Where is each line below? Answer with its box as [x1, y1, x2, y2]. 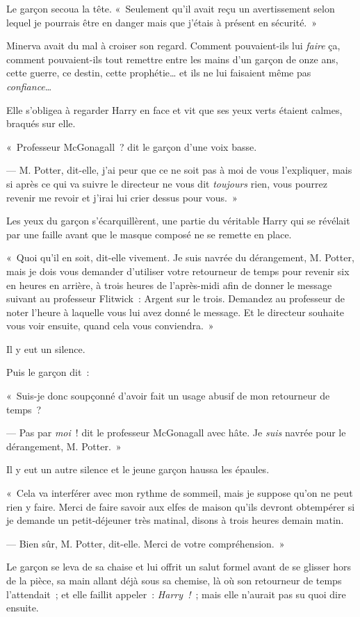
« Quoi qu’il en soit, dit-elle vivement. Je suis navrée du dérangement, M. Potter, [6, 250, 354, 265]
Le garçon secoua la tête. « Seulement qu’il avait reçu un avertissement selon [6, 1, 335, 15]
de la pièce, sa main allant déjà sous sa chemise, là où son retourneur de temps [6, 573, 342, 587]
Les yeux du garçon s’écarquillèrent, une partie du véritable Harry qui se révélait [6, 213, 350, 228]
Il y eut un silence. [6, 341, 85, 356]
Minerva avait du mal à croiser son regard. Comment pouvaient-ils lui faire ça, [6, 38, 341, 53]
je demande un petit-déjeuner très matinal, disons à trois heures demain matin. [6, 513, 344, 527]
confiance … [6, 79, 52, 93]
